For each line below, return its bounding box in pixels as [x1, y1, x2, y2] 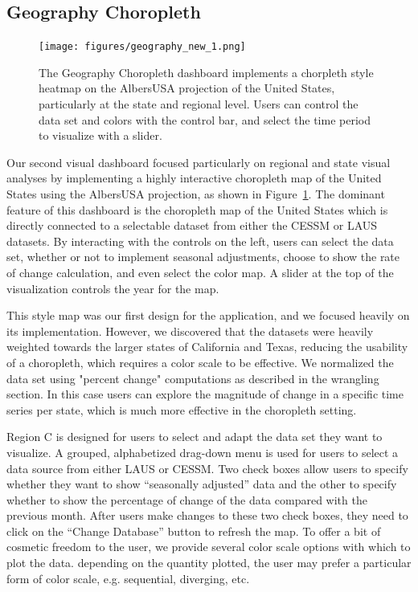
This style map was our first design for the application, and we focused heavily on [6, 307, 410, 324]
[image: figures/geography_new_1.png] [39, 41, 246, 53]
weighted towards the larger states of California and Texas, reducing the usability [6, 338, 408, 355]
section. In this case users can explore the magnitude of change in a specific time [6, 386, 404, 402]
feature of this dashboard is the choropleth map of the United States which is [6, 201, 388, 218]
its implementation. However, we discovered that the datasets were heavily [6, 322, 374, 339]
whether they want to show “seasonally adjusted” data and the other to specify [6, 476, 397, 492]
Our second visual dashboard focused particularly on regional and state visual [6, 153, 391, 170]
